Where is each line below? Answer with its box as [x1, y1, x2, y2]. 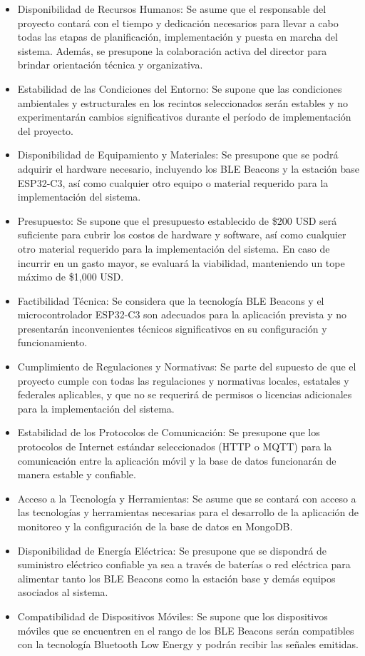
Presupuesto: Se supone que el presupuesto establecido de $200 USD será [17, 213, 337, 228]
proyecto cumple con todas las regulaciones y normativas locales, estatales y [17, 373, 349, 388]
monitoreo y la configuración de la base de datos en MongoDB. [17, 519, 293, 533]
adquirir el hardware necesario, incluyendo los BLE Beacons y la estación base [17, 161, 360, 176]
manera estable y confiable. [17, 467, 136, 482]
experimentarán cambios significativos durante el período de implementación [17, 109, 351, 124]
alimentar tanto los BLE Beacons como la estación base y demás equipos [17, 570, 336, 585]
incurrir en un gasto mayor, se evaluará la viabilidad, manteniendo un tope [17, 255, 345, 270]
